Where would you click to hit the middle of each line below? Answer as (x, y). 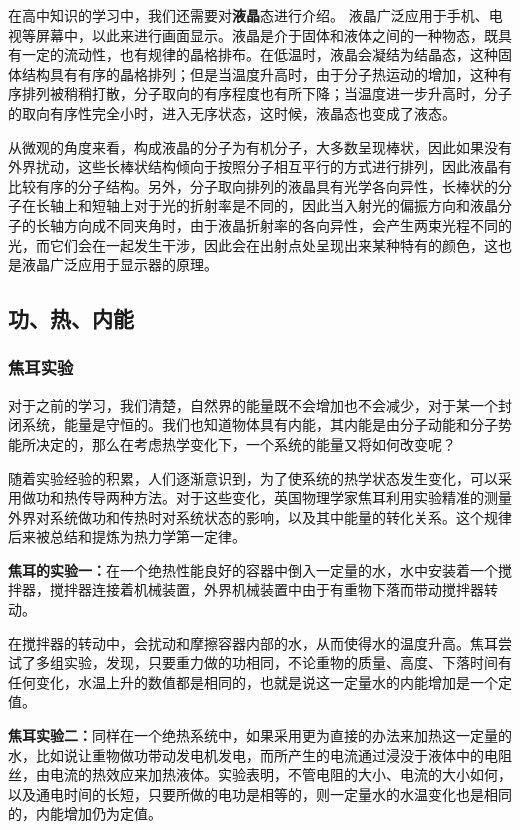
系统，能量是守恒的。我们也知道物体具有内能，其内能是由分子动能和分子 (259, 424)
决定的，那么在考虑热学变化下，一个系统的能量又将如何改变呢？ (245, 443)
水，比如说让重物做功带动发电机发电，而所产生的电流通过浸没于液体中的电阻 (260, 754)
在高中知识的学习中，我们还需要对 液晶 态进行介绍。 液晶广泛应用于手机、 (248, 15)
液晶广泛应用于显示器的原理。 (119, 264)
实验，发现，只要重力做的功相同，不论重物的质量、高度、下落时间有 (287, 662)
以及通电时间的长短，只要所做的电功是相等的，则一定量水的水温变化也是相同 (260, 793)
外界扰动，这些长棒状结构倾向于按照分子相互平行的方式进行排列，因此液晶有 (260, 166)
